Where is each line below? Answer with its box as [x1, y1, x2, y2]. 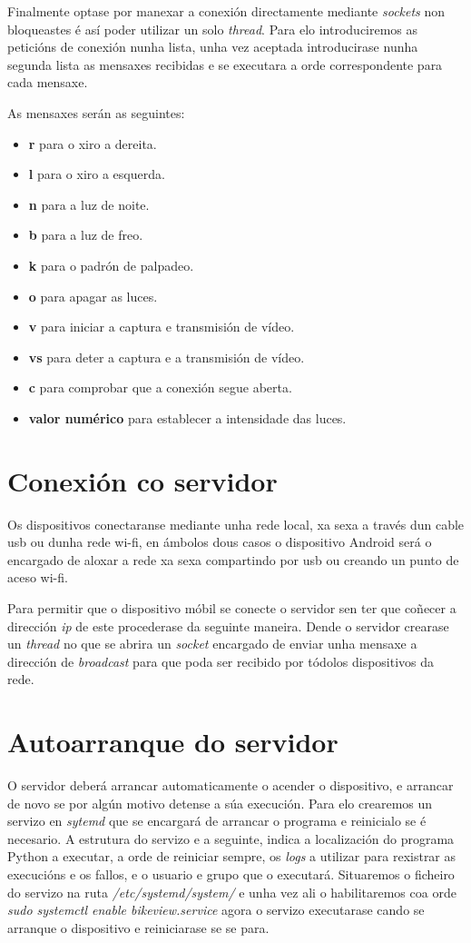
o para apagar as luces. [28, 286, 158, 305]
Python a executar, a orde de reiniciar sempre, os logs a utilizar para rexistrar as [7, 847, 456, 866]
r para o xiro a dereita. [28, 134, 157, 153]
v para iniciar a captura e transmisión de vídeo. [28, 317, 295, 336]
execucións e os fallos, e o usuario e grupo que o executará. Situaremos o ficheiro [7, 865, 455, 884]
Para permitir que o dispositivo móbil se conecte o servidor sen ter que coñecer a [7, 599, 456, 617]
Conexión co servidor [7, 462, 278, 499]
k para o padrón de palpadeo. [28, 255, 194, 274]
